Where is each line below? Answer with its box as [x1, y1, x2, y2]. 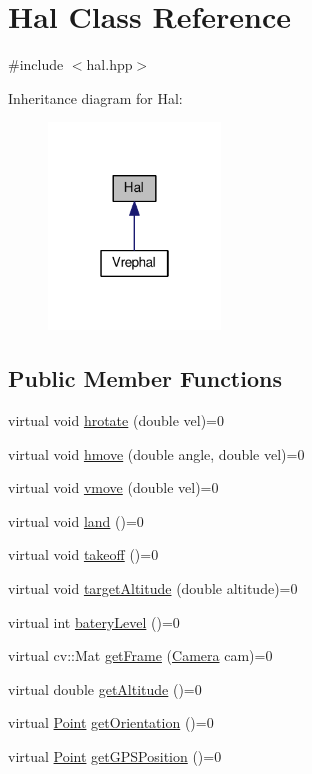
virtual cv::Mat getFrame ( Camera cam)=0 [8, 645, 273, 666]
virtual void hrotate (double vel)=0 [8, 409, 224, 430]
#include [8, 54, 64, 75]
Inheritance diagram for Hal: [8, 87, 183, 108]
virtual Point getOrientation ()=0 [8, 712, 214, 733]
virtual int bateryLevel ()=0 [8, 611, 180, 632]
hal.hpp [86, 54, 133, 75]
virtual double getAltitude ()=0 [8, 678, 202, 699]
